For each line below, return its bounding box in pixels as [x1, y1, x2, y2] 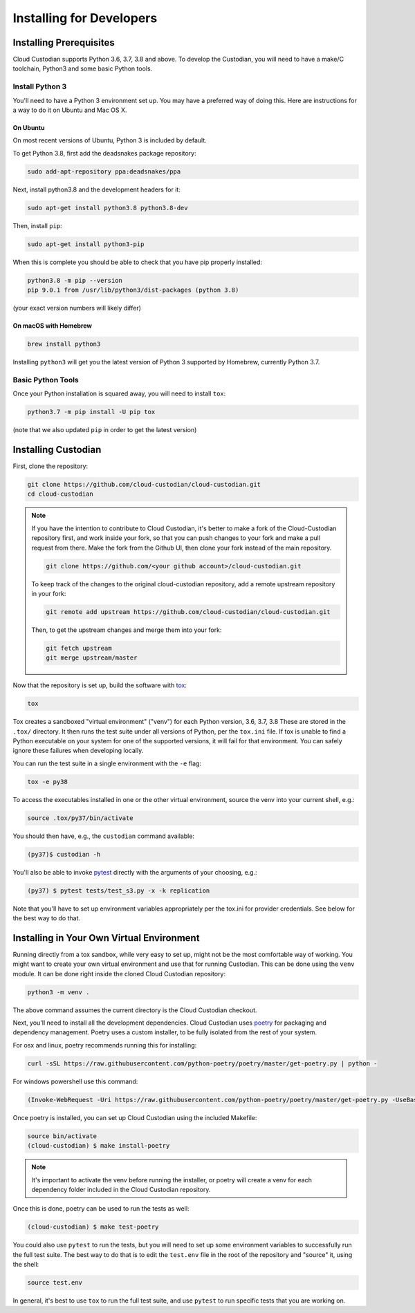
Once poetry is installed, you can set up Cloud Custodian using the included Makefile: [12, 1113, 257, 1121]
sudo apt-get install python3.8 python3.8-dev [27, 204, 188, 212]
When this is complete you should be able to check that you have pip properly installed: [12, 258, 263, 266]
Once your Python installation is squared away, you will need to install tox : [12, 389, 226, 398]
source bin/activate [27, 1132, 97, 1140]
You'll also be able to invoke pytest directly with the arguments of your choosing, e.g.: [12, 868, 257, 876]
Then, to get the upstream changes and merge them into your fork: [31, 626, 222, 634]
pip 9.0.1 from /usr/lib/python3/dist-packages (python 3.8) [27, 286, 239, 294]
